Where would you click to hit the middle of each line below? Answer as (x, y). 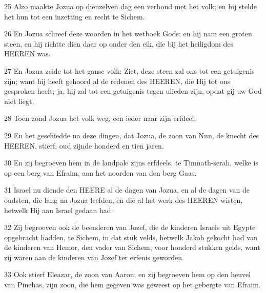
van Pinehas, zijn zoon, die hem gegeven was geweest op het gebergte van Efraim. (132, 285)
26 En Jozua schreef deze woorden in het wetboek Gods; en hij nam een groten (128, 34)
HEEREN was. (27, 54)
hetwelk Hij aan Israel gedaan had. (59, 210)
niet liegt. (19, 101)
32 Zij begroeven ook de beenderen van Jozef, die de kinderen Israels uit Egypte (130, 227)
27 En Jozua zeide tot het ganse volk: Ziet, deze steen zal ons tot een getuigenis (129, 70)
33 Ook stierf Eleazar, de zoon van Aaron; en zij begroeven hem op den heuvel (128, 274)
